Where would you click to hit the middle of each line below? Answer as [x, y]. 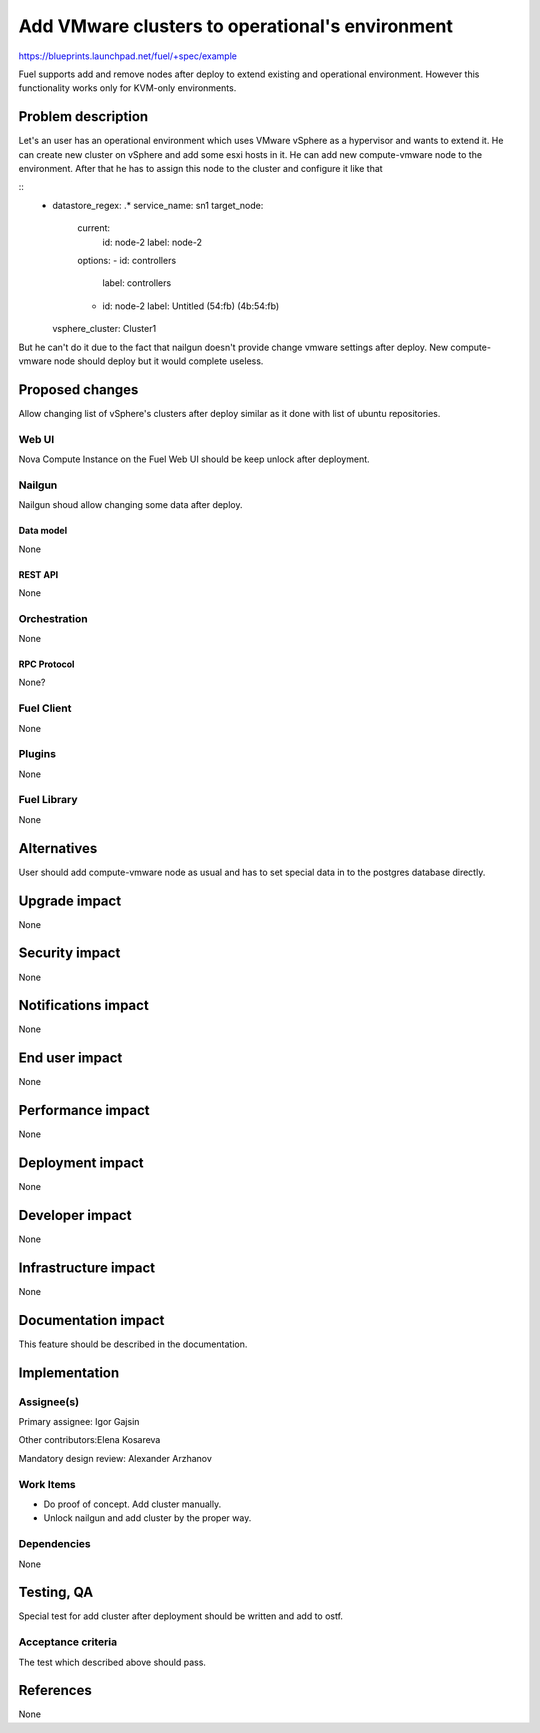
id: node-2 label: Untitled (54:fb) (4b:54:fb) [191, 306]
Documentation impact [91, 1320]
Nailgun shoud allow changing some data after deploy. [130, 505]
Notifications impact [83, 1005]
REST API [38, 574]
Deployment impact [81, 1163]
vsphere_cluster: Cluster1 [104, 329]
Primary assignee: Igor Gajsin [79, 1422]
